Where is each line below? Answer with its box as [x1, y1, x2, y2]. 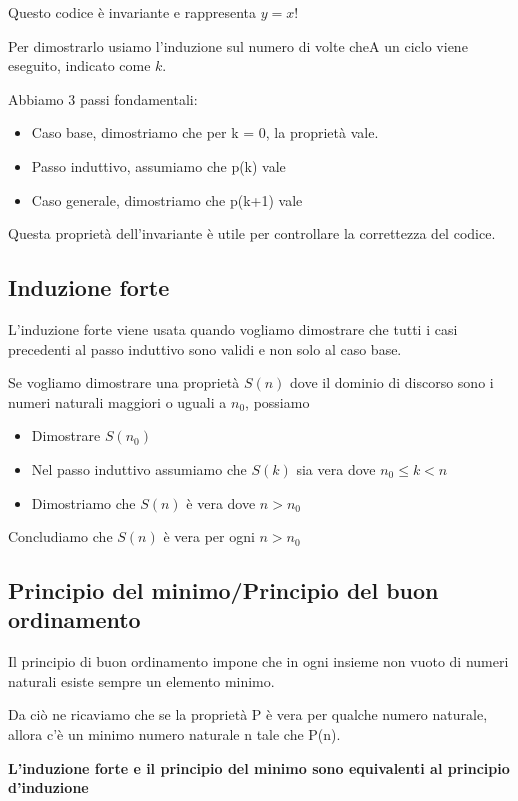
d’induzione [8, 777, 89, 798]
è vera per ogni [163, 526, 255, 547]
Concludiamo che [8, 526, 113, 547]
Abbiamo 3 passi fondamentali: [8, 88, 198, 109]
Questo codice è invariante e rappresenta [8, 2, 256, 22]
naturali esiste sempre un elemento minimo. [8, 670, 275, 691]
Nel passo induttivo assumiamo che [31, 458, 247, 479]
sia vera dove [296, 458, 376, 479]
